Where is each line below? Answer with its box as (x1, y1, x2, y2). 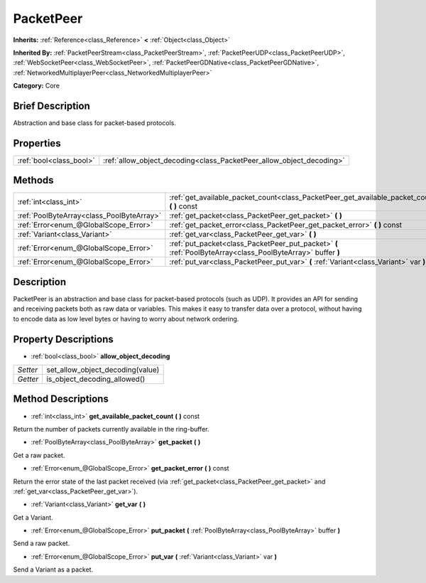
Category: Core (13, 82, 60, 90)
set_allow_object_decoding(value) (46, 365, 160, 375)
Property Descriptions (13, 333, 114, 345)
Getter (17, 374, 39, 384)
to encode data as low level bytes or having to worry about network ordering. (13, 314, 239, 323)
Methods (13, 174, 54, 186)
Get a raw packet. (13, 451, 65, 459)
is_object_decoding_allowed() (46, 374, 146, 384)
